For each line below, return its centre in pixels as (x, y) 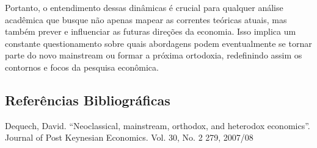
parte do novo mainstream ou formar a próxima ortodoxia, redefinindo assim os (154, 55)
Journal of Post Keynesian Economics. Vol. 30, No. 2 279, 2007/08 (129, 137)
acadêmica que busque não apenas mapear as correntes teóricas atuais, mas (146, 19)
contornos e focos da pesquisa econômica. (82, 67)
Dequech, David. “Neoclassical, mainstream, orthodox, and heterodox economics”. (158, 125)
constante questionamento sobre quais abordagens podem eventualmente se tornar (158, 43)
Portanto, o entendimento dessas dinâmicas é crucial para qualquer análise (144, 7)
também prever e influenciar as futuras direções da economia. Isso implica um (151, 31)
